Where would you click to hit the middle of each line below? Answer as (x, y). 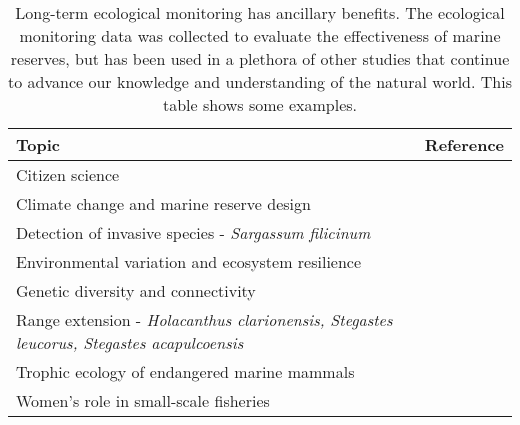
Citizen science (68, 174)
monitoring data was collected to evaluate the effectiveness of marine (260, 35)
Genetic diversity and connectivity (136, 290)
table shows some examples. (260, 104)
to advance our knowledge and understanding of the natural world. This (260, 81)
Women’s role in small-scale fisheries (143, 400)
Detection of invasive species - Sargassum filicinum (193, 232)
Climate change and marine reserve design (163, 203)
